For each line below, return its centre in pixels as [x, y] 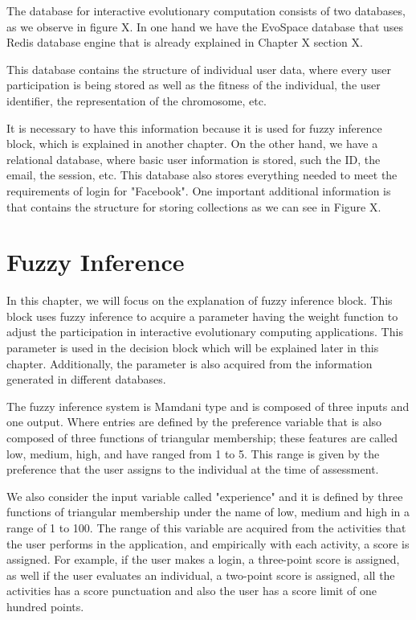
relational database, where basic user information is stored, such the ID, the [194, 159]
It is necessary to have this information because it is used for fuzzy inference [194, 127]
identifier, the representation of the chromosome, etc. [137, 100]
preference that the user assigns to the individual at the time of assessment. [193, 469]
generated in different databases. [86, 379]
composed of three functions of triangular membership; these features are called [202, 437]
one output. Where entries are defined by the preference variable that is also [194, 422]
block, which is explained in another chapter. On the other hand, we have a [192, 144]
